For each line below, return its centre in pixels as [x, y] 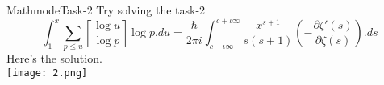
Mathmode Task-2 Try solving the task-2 [106, 10]
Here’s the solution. [54, 58]
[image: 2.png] [47, 73]
